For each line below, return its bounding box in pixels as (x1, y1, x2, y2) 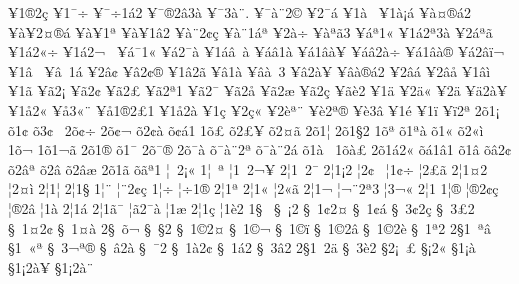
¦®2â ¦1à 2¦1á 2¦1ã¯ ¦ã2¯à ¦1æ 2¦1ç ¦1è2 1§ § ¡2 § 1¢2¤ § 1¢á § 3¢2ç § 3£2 (8, 197, 475, 218)
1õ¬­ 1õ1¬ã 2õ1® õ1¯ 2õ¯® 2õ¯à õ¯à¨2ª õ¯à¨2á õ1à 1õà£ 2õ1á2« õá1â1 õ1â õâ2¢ (8, 139, 512, 160)
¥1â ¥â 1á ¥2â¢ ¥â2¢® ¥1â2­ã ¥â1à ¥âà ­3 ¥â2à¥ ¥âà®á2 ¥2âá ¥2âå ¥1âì (8, 60, 491, 81)
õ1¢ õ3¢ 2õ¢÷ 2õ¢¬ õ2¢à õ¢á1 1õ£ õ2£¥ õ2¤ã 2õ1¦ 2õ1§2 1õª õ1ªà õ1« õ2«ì (8, 119, 484, 140)
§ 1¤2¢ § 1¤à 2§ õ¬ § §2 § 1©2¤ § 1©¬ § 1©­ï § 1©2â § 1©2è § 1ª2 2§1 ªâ (8, 217, 492, 238)
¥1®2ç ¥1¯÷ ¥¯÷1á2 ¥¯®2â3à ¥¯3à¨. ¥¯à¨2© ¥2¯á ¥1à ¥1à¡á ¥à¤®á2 (8, 2, 471, 22)
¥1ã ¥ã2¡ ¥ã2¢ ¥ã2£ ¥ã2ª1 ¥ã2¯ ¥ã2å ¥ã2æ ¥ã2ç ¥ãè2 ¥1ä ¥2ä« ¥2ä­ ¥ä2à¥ (8, 80, 508, 101)
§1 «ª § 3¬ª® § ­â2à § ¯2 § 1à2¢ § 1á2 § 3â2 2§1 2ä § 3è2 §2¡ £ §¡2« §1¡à (8, 237, 476, 258)
